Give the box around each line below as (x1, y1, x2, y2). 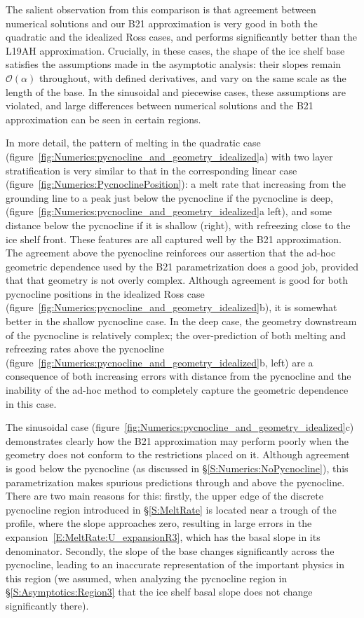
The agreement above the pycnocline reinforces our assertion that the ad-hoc (6, 245, 336, 260)
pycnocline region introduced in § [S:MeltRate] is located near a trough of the (6, 502, 337, 516)
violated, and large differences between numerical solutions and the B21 (6, 98, 314, 113)
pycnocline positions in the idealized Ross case (6, 286, 205, 301)
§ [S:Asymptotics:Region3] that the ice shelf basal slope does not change (6, 584, 313, 599)
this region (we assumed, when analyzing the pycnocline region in (6, 570, 288, 585)
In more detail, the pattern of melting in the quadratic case (6, 135, 261, 150)
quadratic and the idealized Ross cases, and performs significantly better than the (6, 29, 357, 44)
